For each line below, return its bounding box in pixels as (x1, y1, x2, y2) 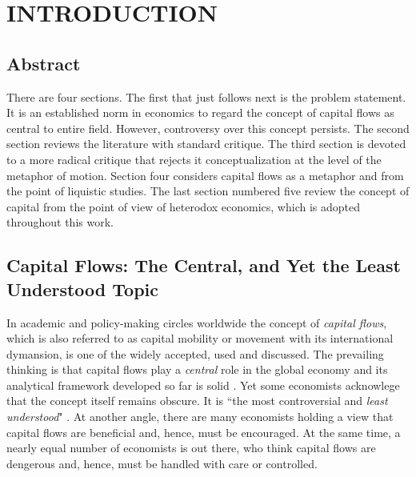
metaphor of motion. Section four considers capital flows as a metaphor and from (6, 166, 404, 183)
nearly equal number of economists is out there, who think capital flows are (6, 439, 376, 456)
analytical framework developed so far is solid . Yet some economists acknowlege (6, 376, 400, 393)
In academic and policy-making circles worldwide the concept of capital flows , (6, 314, 387, 331)
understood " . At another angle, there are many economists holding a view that (6, 408, 394, 425)
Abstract (6, 50, 81, 75)
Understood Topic (6, 276, 159, 301)
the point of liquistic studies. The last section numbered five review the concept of (6, 182, 410, 199)
